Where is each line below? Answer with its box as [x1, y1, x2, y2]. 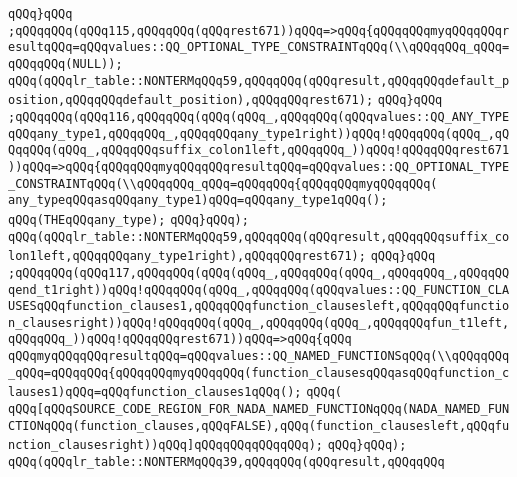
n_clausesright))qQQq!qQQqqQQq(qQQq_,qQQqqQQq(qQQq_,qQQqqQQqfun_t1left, [8, 315, 510, 330]
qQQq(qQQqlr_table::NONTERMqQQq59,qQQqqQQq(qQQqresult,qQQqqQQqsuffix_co [8, 229, 510, 244]
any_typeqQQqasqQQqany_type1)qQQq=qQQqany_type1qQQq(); [8, 193, 388, 208]
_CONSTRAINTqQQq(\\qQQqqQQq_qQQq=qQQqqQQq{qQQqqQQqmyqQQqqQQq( [8, 176, 438, 191]
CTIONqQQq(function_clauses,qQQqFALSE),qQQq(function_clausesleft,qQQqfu [8, 418, 510, 433]
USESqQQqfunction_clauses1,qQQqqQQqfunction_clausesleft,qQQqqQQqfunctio [8, 299, 510, 314]
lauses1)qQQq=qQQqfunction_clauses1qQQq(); [8, 385, 302, 400]
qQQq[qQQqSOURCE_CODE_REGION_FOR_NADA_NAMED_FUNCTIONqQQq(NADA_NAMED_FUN [8, 402, 510, 417]
